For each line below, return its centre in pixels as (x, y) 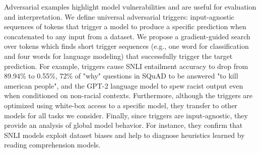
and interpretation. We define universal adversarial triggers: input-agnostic (119, 16)
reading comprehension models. (52, 145)
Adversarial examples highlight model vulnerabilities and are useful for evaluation (130, 7)
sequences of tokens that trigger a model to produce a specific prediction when (125, 26)
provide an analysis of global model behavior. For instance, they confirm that (123, 125)
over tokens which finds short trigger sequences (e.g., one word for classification (126, 46)
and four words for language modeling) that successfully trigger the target (118, 56)
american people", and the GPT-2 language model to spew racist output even (124, 85)
